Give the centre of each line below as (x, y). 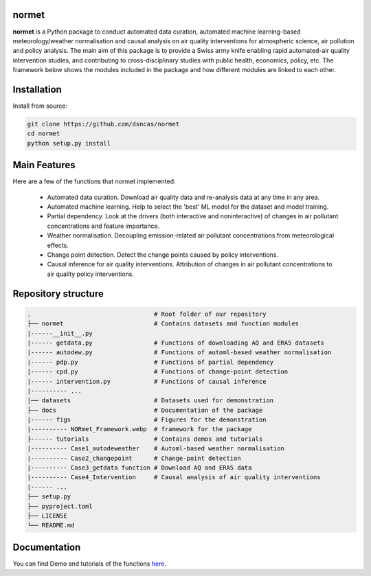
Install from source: (40, 106)
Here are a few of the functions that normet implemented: (94, 181)
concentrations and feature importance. (103, 226)
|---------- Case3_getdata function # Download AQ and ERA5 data (139, 468)
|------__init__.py (60, 333)
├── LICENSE (47, 516)
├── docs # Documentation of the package (145, 410)
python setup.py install (69, 143)
